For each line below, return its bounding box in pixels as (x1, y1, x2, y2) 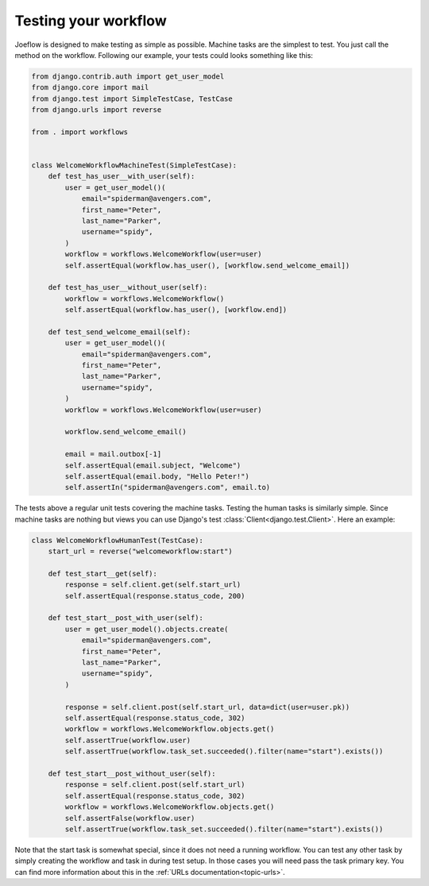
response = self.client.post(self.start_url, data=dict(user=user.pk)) (64, 703, 350, 711)
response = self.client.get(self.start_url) (64, 580, 242, 589)
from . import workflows (31, 127, 129, 137)
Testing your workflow (14, 12, 167, 29)
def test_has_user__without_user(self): (48, 283, 208, 292)
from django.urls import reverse (31, 106, 162, 114)
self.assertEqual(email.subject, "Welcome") (64, 460, 242, 470)
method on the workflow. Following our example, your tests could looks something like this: (14, 50, 314, 60)
